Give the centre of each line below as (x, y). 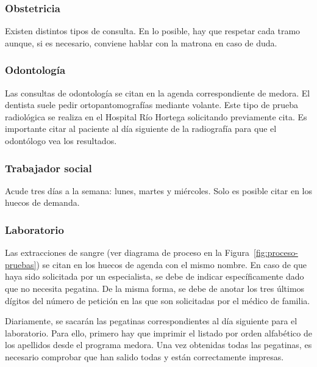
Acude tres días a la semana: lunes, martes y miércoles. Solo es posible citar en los (158, 190)
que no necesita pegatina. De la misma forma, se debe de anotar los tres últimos (155, 288)
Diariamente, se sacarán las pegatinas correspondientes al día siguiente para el (151, 321)
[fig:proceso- (276, 253)
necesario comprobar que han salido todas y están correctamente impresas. (144, 356)
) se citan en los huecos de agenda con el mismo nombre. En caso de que (171, 264)
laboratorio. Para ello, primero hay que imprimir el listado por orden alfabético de (158, 332)
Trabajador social (48, 168)
